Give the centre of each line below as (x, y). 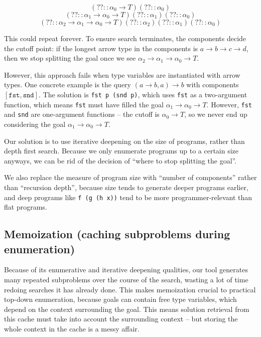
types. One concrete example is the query (68, 85)
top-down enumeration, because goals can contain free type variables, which (120, 299)
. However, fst (229, 104)
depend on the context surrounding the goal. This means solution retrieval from (127, 309)
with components (213, 85)
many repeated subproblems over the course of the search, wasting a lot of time (126, 279)
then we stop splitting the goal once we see (70, 58)
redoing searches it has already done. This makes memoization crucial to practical (130, 289)
